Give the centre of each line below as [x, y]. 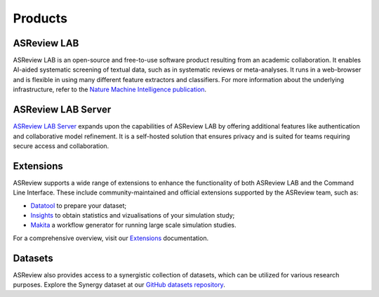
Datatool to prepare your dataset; [79, 205]
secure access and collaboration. [61, 146]
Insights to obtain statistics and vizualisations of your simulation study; [133, 215]
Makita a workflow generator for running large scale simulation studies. [133, 225]
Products [40, 18]
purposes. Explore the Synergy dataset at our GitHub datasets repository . [119, 285]
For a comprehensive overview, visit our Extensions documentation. [111, 238]
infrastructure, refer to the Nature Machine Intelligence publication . [110, 90]
